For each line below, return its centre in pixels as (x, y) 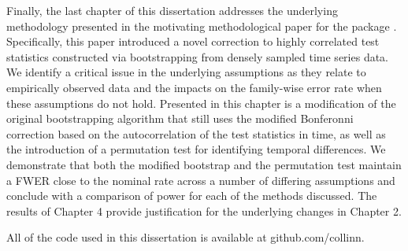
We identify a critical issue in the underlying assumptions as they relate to (186, 72)
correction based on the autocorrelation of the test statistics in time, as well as (196, 133)
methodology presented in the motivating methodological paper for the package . (202, 26)
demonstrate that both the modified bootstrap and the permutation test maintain (204, 164)
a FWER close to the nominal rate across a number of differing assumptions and (201, 180)
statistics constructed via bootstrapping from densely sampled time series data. (198, 56)
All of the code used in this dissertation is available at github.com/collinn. (185, 237)
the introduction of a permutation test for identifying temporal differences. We (196, 149)
